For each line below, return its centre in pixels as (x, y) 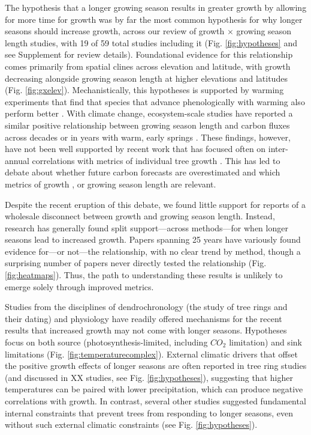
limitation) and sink (265, 342)
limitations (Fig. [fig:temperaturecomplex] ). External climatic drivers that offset (151, 354)
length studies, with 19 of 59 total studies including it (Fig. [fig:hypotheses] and (151, 42)
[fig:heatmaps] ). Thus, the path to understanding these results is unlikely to (144, 275)
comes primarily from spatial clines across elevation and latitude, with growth (148, 66)
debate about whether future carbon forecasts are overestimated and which (143, 172)
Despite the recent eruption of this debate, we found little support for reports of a (155, 204)
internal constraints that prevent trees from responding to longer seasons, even (149, 412)
